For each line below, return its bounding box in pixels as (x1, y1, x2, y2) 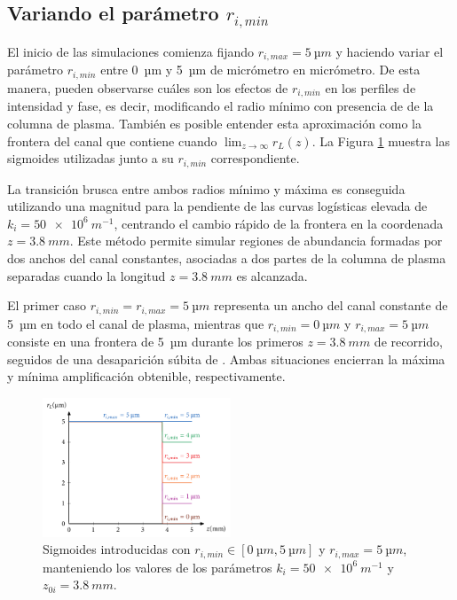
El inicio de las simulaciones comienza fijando (7, 42, 255, 60)
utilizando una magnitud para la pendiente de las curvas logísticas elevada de (7, 197, 428, 215)
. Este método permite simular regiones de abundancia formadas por (69, 231, 443, 250)
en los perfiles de (325, 78, 416, 97)
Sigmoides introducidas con (43, 540, 191, 558)
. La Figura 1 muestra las (311, 131, 451, 150)
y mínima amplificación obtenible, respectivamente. (7, 367, 286, 386)
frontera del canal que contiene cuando (7, 131, 217, 150)
